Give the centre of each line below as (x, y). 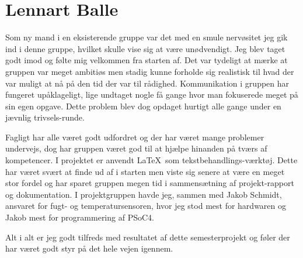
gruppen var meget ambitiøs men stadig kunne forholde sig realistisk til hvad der (150, 71)
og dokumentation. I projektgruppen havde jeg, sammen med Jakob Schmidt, (144, 194)
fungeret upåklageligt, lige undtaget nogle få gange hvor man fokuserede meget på (152, 94)
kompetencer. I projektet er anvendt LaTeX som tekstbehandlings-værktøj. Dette (151, 160)
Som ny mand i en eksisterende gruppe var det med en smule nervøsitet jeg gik (147, 37)
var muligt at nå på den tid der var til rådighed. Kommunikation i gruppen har (147, 83)
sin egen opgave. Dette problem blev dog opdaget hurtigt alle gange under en (143, 106)
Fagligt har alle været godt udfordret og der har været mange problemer (135, 137)
